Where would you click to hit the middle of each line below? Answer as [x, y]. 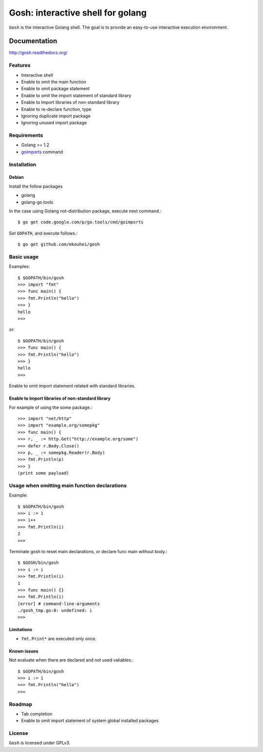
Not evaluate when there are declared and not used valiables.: [71, 660]
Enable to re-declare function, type [56, 109]
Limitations [21, 630]
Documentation [33, 41]
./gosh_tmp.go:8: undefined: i [55, 611]
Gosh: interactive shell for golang [78, 13]
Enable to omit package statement [56, 89]
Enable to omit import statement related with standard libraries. [72, 386]
